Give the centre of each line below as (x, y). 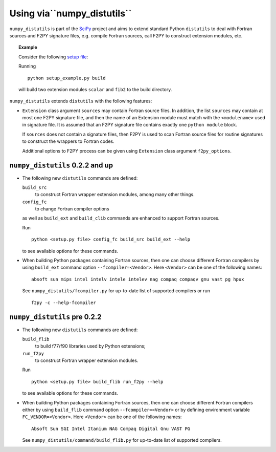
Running (27, 66)
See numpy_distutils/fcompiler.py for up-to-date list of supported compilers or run (116, 291)
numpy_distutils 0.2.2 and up (61, 166)
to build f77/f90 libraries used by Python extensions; (90, 346)
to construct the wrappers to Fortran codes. (68, 141)
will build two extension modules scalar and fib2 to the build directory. (95, 89)
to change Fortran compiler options (72, 209)
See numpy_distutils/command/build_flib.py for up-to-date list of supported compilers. (122, 440)
